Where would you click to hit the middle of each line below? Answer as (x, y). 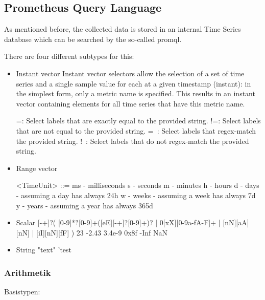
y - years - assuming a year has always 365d (85, 205)
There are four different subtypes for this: (69, 56)
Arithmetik (28, 272)
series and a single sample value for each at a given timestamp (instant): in (134, 83)
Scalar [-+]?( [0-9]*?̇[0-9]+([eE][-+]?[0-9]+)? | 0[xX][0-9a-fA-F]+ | (118, 222)
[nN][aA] (236, 222)
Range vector (37, 168)
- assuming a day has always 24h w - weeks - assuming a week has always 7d (136, 195)
